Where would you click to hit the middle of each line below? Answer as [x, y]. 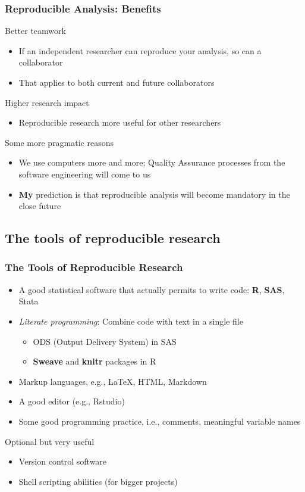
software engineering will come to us [85, 174]
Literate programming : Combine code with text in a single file [131, 321]
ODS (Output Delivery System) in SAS [105, 341]
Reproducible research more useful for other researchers [120, 122]
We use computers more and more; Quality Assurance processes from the [152, 162]
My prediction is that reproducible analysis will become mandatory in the [154, 194]
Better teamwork [35, 31]
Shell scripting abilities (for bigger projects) [98, 481]
